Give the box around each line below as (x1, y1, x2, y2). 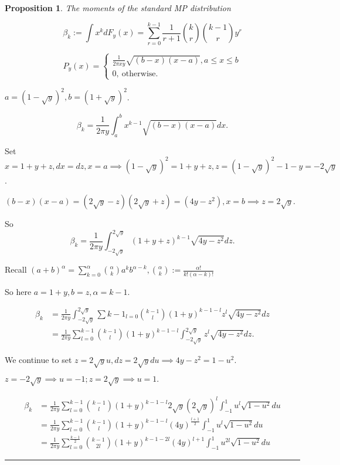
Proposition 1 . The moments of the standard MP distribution (5, 2, 231, 13)
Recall (5, 263, 27, 276)
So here (5, 285, 32, 297)
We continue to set (5, 354, 72, 366)
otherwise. (121, 69, 158, 78)
